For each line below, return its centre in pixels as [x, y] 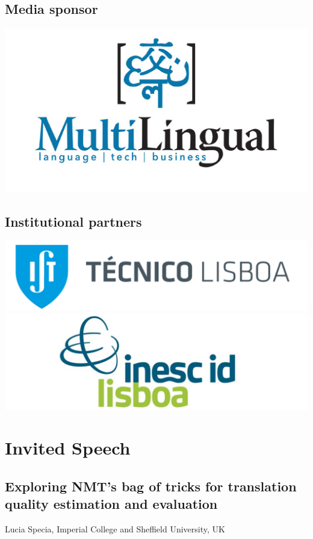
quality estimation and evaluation [111, 504]
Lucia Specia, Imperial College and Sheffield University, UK [115, 529]
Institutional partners [73, 221]
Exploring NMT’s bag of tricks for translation [151, 486]
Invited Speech [68, 448]
